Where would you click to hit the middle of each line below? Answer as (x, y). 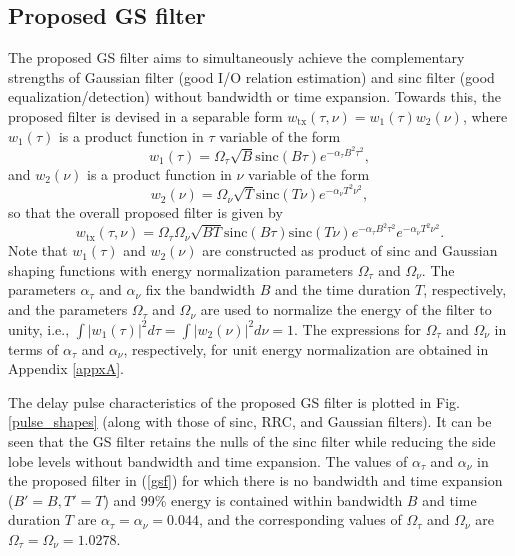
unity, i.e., (39, 328)
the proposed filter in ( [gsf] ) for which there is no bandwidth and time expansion (255, 480)
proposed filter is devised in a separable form (145, 115)
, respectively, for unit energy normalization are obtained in (306, 348)
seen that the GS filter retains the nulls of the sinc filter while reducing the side (252, 441)
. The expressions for (357, 328)
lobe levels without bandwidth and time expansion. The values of (208, 460)
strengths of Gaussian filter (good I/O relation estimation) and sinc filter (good (251, 76)
